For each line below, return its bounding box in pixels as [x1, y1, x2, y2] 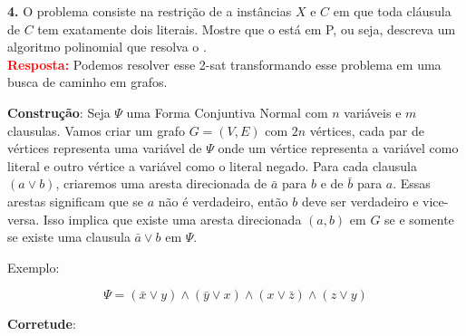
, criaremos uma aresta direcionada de [55, 174, 267, 193]
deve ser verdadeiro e [301, 191, 419, 210]
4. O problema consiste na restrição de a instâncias [7, 2, 292, 20]
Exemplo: [7, 257, 60, 276]
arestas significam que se [7, 191, 144, 210]
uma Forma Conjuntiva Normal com [126, 102, 328, 121]
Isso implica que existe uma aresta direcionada [43, 209, 302, 228]
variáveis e [344, 102, 402, 121]
